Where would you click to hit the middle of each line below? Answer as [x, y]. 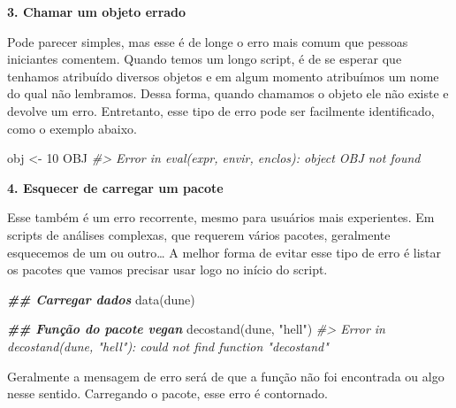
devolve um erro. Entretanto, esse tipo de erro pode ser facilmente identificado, [221, 110]
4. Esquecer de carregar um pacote [115, 187]
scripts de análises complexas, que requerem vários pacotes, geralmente [199, 234]
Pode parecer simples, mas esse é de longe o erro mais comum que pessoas [208, 41]
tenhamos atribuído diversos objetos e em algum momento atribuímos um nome [223, 76]
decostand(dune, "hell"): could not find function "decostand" [168, 346]
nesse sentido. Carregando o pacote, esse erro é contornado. [167, 393]
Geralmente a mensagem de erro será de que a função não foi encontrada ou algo [226, 376]
